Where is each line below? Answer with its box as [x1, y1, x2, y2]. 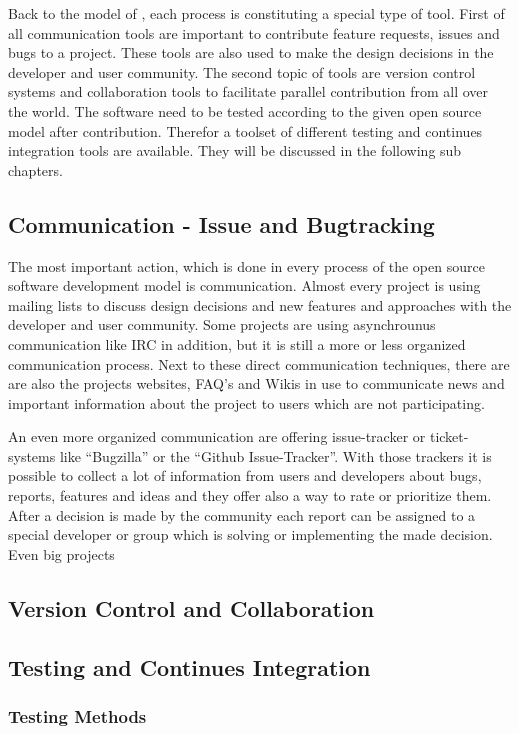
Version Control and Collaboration [8, 592, 375, 623]
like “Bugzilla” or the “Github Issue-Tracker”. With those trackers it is [59, 445, 492, 466]
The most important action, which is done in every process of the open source [8, 255, 485, 276]
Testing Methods [8, 703, 147, 728]
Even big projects [8, 543, 115, 564]
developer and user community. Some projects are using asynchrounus [8, 314, 436, 335]
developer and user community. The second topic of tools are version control [8, 61, 476, 82]
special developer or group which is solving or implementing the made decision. [8, 524, 493, 545]
